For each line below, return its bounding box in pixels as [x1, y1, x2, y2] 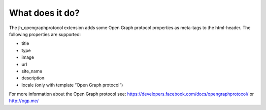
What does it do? [9, 7, 80, 18]
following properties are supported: [9, 31, 81, 37]
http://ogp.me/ [9, 98, 39, 104]
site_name [21, 68, 42, 74]
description [21, 75, 45, 81]
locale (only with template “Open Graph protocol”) [21, 82, 123, 88]
